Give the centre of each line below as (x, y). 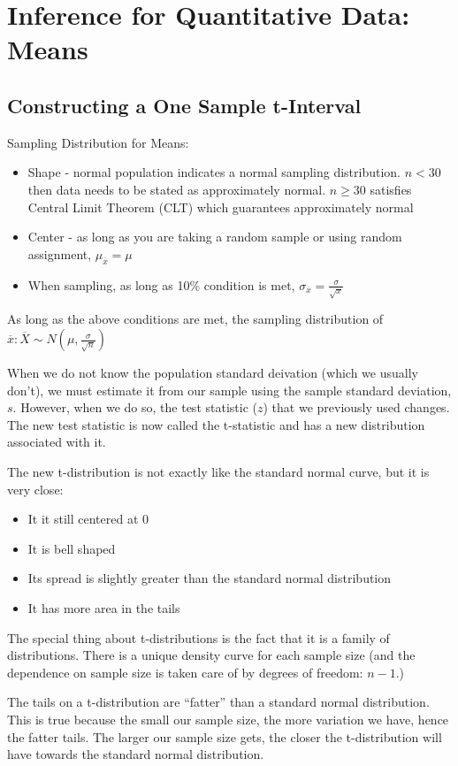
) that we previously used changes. (356, 407)
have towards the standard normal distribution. (136, 754)
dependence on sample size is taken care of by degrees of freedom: (185, 672)
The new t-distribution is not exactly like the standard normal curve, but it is (218, 472)
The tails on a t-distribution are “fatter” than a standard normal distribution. (218, 702)
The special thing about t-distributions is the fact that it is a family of (198, 637)
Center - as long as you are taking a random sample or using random (215, 237)
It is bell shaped (72, 548)
